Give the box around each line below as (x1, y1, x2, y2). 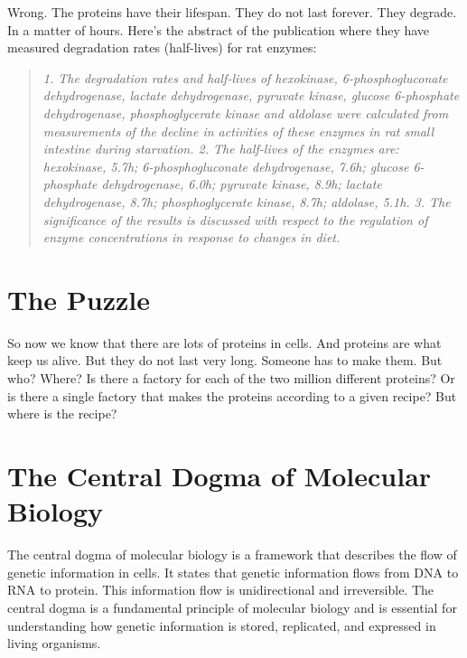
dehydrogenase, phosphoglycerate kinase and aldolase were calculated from (42, 103, 449, 122)
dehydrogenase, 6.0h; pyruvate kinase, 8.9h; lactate (101, 174, 382, 193)
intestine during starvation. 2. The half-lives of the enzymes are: (42, 139, 399, 158)
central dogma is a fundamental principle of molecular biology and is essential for (7, 597, 457, 616)
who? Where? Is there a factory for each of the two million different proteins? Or (7, 369, 455, 388)
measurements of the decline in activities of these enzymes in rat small (42, 121, 434, 140)
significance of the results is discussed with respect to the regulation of (42, 210, 428, 229)
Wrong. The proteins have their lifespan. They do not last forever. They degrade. (7, 3, 457, 21)
